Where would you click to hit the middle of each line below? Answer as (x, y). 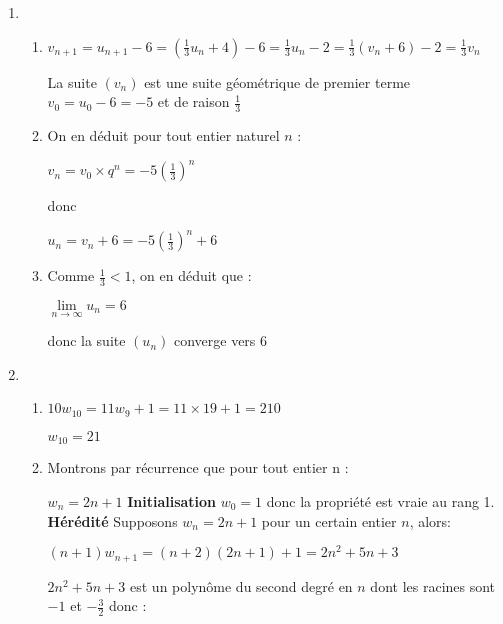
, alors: (430, 520)
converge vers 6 (220, 340)
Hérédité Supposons (112, 520)
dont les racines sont (433, 585)
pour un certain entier (329, 520)
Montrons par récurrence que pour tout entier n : (198, 467)
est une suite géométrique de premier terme (277, 81)
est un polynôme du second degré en (241, 585)
